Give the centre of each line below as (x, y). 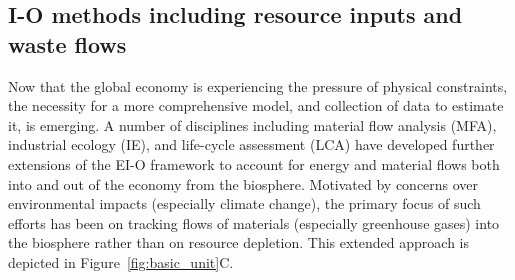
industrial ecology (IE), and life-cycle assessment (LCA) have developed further (251, 144)
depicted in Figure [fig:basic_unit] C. (121, 261)
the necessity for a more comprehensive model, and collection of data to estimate (256, 105)
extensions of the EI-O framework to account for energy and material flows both (254, 163)
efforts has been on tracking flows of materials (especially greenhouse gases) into (254, 222)
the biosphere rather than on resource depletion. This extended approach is (239, 242)
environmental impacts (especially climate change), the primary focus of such (244, 203)
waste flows (67, 43)
